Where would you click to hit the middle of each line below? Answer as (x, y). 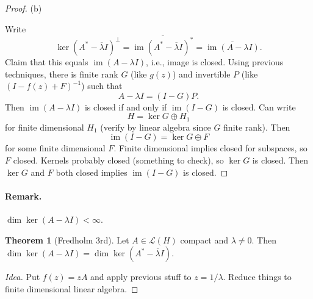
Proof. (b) (23, 8)
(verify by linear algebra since (156, 127)
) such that (102, 86)
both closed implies (92, 172)
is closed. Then (280, 160)
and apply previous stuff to (141, 277)
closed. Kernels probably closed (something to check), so (118, 160)
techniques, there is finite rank (62, 74)
